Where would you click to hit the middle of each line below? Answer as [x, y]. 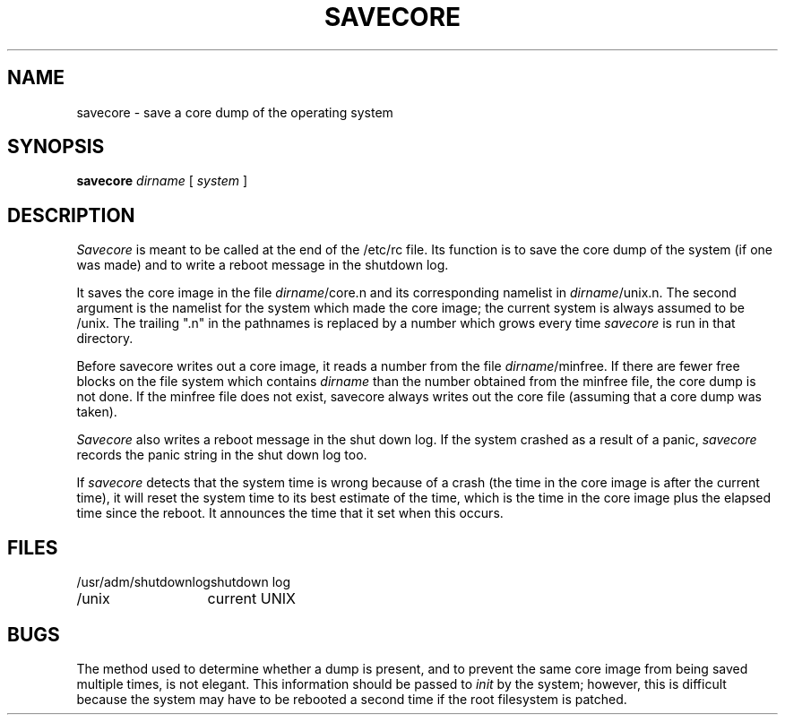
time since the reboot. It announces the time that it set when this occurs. [290, 513]
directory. [105, 339]
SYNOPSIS [56, 147]
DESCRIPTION [71, 215]
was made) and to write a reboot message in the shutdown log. [263, 265]
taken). [97, 412]
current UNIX [251, 599]
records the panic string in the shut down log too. [222, 455]
